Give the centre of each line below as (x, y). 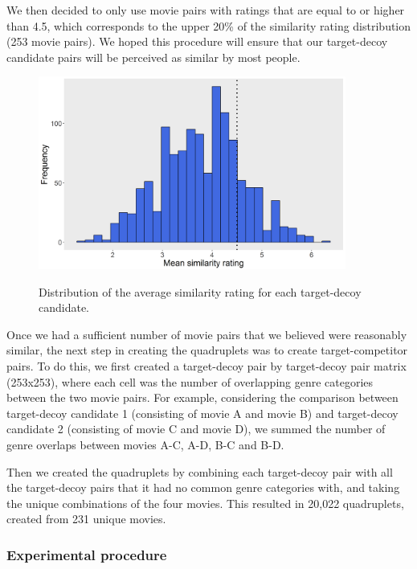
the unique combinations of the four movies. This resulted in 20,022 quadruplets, (205, 503)
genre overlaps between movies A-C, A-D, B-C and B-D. (145, 444)
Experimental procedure (87, 554)
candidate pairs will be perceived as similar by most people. (153, 57)
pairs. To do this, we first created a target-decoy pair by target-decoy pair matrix (206, 365)
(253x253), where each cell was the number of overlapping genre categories (190, 381)
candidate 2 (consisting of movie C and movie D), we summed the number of (196, 429)
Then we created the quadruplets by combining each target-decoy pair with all (200, 471)
